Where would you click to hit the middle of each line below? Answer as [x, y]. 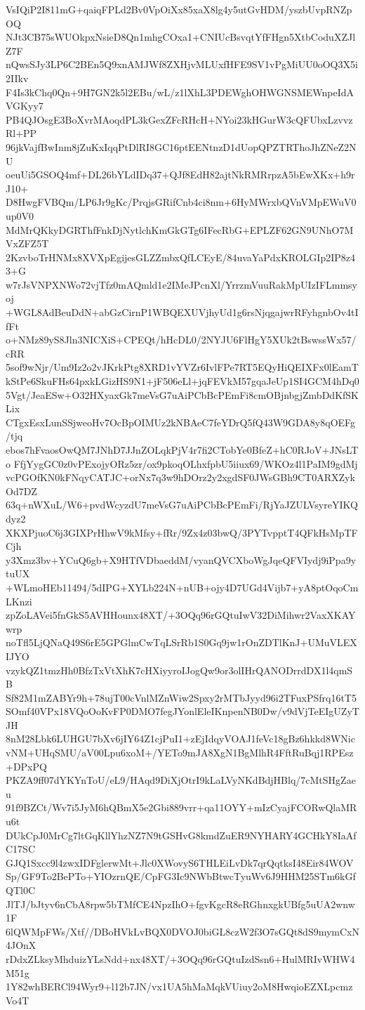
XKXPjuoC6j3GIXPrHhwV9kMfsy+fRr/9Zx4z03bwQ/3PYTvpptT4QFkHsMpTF [182, 532]
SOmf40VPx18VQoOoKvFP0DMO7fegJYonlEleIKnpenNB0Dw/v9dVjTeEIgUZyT [182, 711]
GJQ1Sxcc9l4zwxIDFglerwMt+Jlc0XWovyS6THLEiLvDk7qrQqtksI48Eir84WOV [180, 862]
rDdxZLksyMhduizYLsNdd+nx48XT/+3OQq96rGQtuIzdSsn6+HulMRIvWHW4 [180, 958]
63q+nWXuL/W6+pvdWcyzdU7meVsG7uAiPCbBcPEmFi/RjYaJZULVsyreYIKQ [182, 505]
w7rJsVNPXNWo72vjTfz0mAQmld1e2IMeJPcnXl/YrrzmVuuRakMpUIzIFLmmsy [182, 284]
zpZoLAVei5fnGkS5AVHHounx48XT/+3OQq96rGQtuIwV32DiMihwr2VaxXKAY [181, 615]
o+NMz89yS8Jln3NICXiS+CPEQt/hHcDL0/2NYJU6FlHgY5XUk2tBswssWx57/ [181, 340]
